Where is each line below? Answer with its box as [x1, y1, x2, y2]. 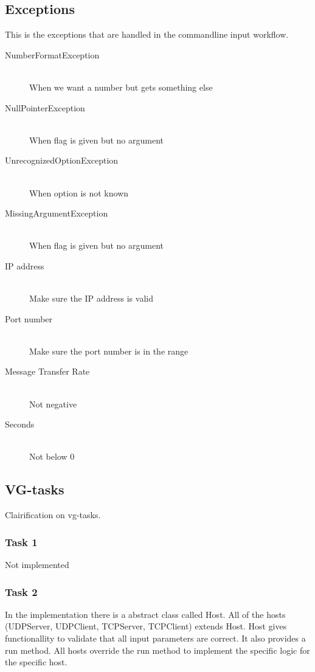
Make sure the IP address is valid [29, 292, 153, 305]
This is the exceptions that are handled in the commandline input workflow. [5, 28, 289, 41]
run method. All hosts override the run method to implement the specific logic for [5, 643, 310, 656]
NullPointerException [5, 101, 85, 114]
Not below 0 [29, 450, 75, 463]
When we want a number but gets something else [29, 80, 213, 93]
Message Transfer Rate [5, 365, 90, 378]
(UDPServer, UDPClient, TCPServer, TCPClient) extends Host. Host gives [5, 620, 287, 632]
